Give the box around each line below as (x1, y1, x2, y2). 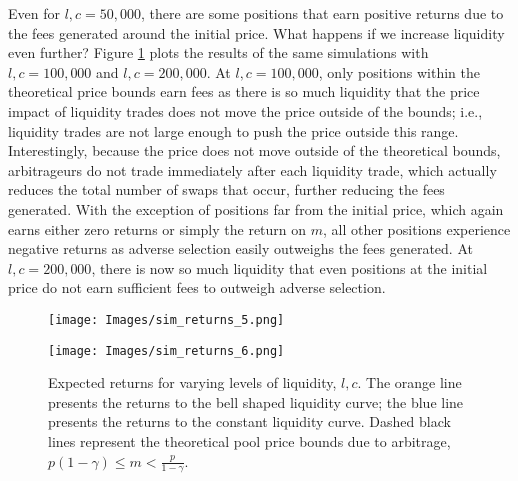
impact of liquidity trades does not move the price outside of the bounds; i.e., (8, 100, 483, 121)
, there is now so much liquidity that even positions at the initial (91, 257, 488, 278)
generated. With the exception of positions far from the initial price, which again (8, 198, 504, 219)
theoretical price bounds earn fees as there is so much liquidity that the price (8, 81, 480, 102)
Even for (8, 3, 60, 23)
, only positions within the (318, 61, 480, 82)
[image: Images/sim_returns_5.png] (48, 312, 285, 327)
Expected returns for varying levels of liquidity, (48, 372, 337, 393)
